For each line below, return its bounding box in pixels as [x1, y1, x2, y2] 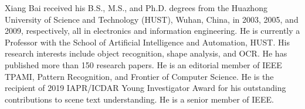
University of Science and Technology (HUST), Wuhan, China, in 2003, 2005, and [5, 13, 299, 25]
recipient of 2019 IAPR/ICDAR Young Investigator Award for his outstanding [5, 82, 286, 94]
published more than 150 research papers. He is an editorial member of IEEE [5, 58, 282, 71]
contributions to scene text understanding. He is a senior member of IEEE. [5, 93, 274, 105]
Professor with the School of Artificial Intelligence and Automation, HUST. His [5, 36, 290, 48]
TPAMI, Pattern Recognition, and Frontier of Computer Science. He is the [5, 70, 274, 82]
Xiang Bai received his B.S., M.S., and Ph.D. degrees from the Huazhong [5, 2, 267, 13]
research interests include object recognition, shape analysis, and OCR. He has [5, 47, 287, 59]
